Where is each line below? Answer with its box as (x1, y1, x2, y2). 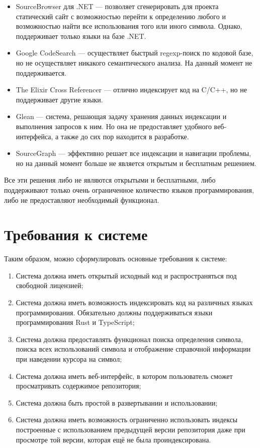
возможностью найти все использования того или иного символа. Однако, (16, 21, 242, 31)
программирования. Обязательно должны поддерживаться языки (16, 307, 213, 317)
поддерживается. (16, 67, 67, 78)
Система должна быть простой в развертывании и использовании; (16, 397, 218, 408)
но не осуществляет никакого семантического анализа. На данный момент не (16, 57, 252, 68)
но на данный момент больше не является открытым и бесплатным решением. (16, 157, 256, 168)
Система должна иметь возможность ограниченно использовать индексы (16, 414, 238, 425)
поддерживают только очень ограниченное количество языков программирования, (4, 184, 254, 195)
